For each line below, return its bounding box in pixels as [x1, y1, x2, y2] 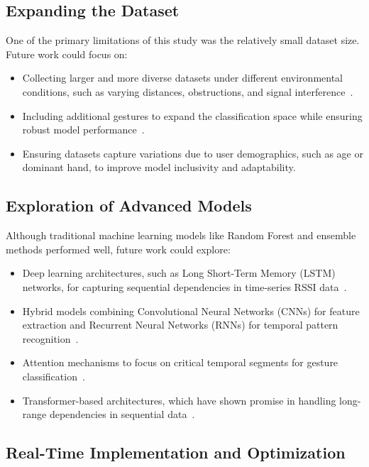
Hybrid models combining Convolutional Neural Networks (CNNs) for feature [22, 303, 360, 318]
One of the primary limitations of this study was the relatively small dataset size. [6, 33, 360, 48]
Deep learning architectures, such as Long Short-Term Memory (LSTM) [22, 265, 336, 280]
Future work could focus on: [6, 46, 128, 61]
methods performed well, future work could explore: [6, 241, 231, 256]
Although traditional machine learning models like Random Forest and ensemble [6, 228, 356, 243]
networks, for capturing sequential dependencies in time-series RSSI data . [22, 279, 347, 294]
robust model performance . [22, 122, 145, 137]
